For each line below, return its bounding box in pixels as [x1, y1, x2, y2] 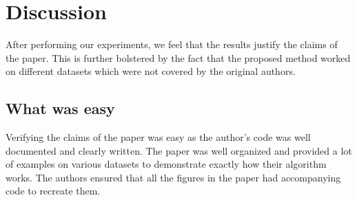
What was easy [6, 98, 115, 119]
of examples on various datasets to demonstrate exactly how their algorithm [6, 157, 327, 171]
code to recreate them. [6, 184, 101, 198]
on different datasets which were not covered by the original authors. [6, 64, 296, 78]
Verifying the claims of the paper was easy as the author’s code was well [6, 130, 311, 144]
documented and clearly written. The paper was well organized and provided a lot [6, 143, 352, 157]
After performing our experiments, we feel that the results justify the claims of [6, 37, 338, 52]
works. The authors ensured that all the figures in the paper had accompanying [6, 170, 341, 184]
